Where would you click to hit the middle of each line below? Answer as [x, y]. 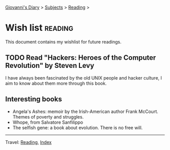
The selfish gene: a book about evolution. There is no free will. [78, 127]
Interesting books [34, 99]
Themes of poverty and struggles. [48, 117]
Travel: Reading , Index [29, 142]
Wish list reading [39, 28]
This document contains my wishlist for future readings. [63, 42]
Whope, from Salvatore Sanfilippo [48, 122]
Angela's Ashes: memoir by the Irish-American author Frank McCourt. [85, 111]
